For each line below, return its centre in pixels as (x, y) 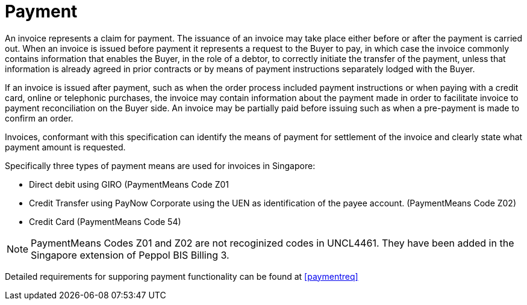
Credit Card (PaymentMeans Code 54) (105, 221)
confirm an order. (39, 118)
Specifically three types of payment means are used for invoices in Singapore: (160, 165)
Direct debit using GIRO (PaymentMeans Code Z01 (129, 184)
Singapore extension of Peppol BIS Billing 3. (130, 255)
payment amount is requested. (65, 147)
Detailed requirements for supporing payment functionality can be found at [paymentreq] (182, 276)
